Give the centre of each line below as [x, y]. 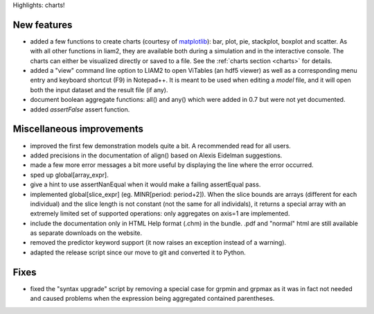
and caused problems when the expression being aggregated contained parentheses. [152, 299]
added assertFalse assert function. [80, 109]
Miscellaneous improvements [78, 129]
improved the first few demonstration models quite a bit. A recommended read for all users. [160, 146]
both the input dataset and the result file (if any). [99, 89]
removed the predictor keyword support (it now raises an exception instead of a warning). [158, 243]
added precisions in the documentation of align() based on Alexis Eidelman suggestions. [156, 155]
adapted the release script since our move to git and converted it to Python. [138, 252]
